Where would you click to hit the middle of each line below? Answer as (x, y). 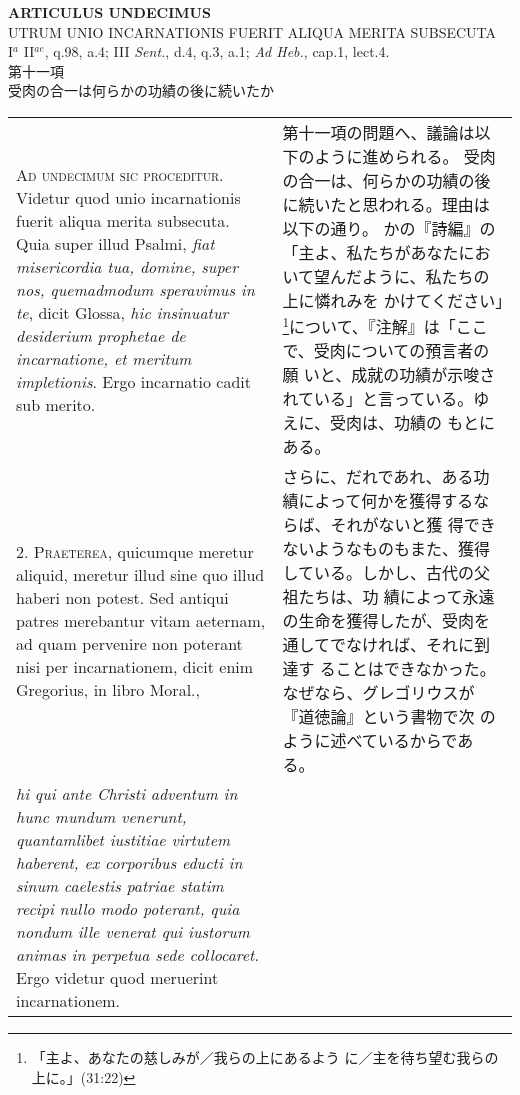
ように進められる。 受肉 (405, 156)
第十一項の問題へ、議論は (378, 132)
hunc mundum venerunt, (101, 817)
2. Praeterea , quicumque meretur (135, 551)
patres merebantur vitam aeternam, (141, 620)
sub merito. (56, 404)
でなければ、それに (401, 645)
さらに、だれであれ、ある (378, 477)
